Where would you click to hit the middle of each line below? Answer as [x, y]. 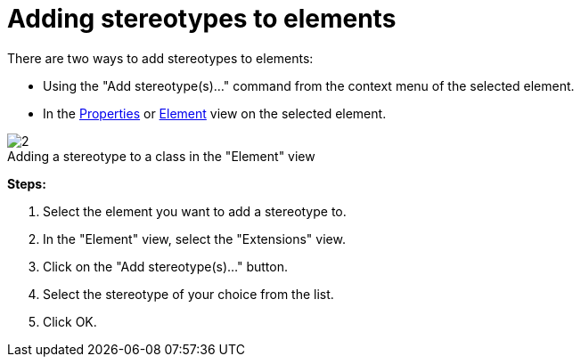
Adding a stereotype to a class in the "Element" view [161, 156]
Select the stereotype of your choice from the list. [188, 294]
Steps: [27, 183]
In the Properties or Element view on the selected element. [215, 113]
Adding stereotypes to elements [202, 19]
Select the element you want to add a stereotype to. [195, 211]
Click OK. [70, 321]
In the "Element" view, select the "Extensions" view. [194, 239]
